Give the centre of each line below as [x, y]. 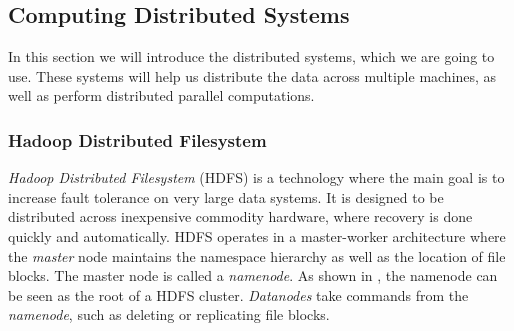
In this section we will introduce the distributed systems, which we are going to [251, 56]
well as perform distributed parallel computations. [161, 95]
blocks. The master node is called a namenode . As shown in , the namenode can [253, 275]
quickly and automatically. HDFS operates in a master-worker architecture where [257, 235]
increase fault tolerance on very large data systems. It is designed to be [226, 196]
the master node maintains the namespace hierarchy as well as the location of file [257, 255]
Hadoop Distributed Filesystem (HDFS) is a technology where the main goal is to [256, 177]
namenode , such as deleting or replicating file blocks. [169, 314]
